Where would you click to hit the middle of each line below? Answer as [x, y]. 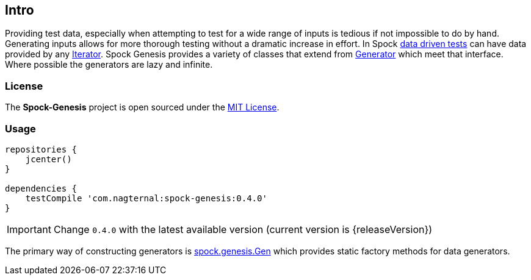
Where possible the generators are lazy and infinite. [109, 65]
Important [29, 229]
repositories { [41, 149]
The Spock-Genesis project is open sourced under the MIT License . [142, 107]
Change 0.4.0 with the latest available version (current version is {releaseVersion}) [243, 229]
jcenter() [49, 159]
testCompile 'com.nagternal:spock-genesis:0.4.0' [146, 198]
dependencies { [41, 188]
